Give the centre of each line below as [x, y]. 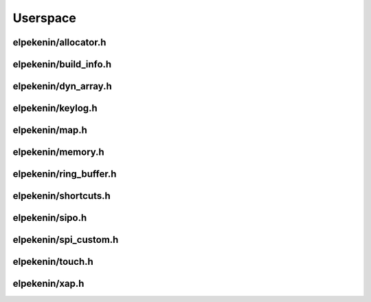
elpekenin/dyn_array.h [63, 86]
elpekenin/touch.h [53, 262]
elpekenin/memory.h [58, 152]
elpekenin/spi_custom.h [66, 240]
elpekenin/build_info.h [62, 64]
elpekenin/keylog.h [55, 108]
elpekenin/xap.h [48, 284]
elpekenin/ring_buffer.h [65, 174]
